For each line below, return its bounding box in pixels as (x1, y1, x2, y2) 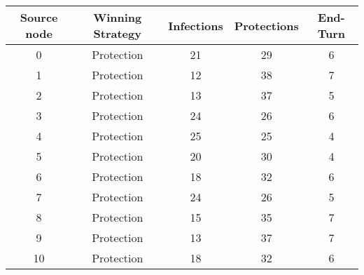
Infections (168, 17, 223, 34)
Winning (93, 9, 142, 25)
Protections (234, 17, 299, 34)
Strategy (93, 25, 141, 41)
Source (20, 9, 58, 25)
